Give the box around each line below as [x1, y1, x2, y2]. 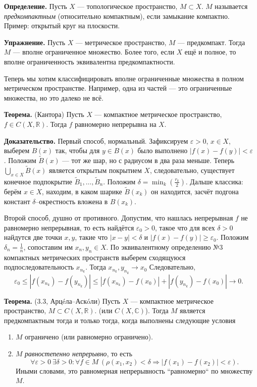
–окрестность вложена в [35, 196, 108, 206]
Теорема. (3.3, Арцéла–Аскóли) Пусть [4, 295, 120, 306]
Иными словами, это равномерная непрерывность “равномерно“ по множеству [15, 365, 253, 376]
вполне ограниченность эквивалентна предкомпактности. [4, 56, 175, 66]
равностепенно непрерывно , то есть [25, 348, 133, 358]
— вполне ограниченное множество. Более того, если [13, 47, 174, 57]
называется [214, 1, 248, 11]
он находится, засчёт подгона [151, 186, 239, 196]
